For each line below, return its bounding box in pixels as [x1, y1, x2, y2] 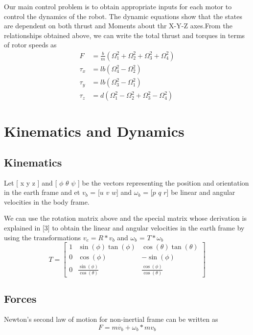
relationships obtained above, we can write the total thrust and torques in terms [4, 30, 245, 40]
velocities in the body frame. [4, 196, 90, 207]
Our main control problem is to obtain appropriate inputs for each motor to [4, 1, 232, 11]
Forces [4, 291, 37, 306]
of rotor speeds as [4, 40, 57, 50]
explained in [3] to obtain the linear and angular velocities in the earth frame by [4, 223, 245, 233]
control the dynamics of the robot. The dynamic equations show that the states [4, 11, 242, 21]
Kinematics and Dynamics [4, 121, 184, 141]
